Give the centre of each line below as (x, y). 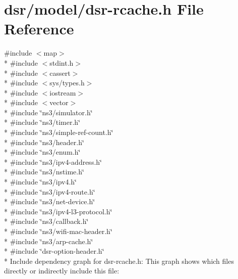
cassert (60, 73)
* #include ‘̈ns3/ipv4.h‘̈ (40, 182)
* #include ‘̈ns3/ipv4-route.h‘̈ (50, 191)
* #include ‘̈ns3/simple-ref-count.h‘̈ (59, 132)
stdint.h (62, 62)
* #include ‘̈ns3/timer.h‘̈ (42, 122)
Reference (39, 29)
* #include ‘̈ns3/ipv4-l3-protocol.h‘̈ (58, 211)
